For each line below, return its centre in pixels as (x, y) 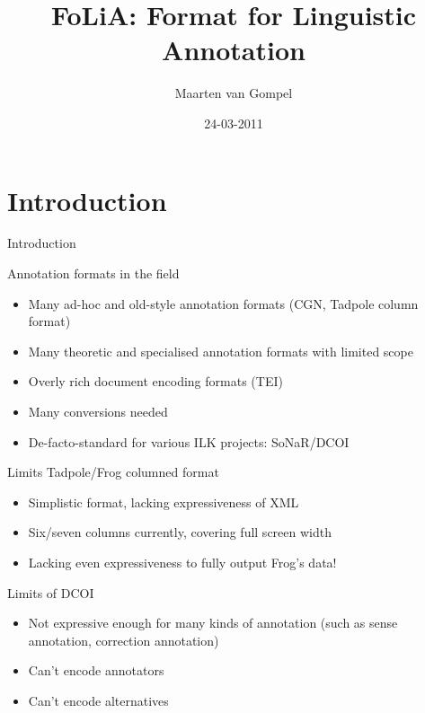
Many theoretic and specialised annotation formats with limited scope (221, 351)
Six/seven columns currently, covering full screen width (180, 532)
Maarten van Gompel (234, 93)
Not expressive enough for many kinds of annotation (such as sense (213, 623)
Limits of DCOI (51, 592)
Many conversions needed (98, 411)
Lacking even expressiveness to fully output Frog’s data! (182, 562)
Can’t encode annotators (96, 670)
